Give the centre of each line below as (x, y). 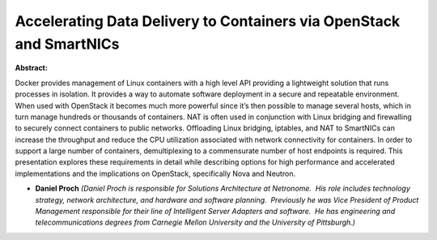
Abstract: (31, 68)
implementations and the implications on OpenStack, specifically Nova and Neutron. (155, 174)
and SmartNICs (67, 44)
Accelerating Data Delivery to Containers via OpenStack (208, 21)
